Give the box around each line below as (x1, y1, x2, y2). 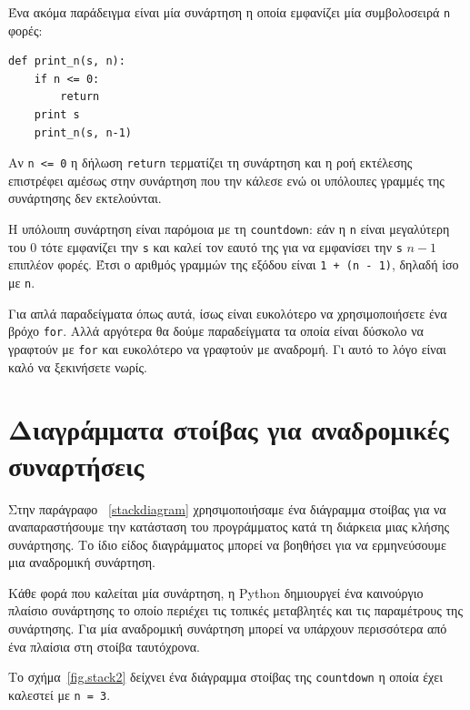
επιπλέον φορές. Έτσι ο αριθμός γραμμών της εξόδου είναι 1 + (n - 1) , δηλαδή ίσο (8, 255, 459, 274)
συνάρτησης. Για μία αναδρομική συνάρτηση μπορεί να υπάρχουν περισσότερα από (8, 619, 447, 638)
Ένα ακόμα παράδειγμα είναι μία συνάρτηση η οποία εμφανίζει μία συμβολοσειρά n (8, 3, 451, 21)
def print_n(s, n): (8, 55, 125, 68)
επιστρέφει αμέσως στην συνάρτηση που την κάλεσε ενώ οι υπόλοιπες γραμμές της (8, 170, 445, 189)
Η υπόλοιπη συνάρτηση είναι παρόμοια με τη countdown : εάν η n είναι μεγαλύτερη (8, 219, 450, 238)
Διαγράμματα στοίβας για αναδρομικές (8, 411, 449, 448)
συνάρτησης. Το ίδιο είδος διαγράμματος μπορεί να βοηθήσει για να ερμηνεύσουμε (8, 534, 446, 553)
